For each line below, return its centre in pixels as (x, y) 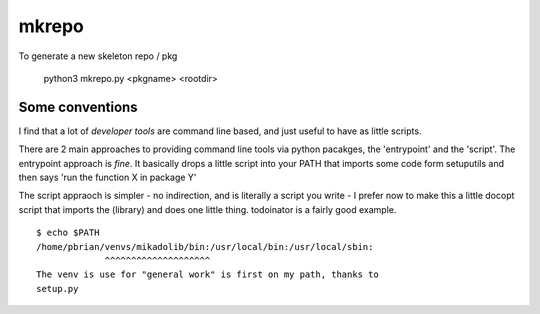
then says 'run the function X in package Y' (107, 177)
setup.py (57, 288)
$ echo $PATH (68, 233)
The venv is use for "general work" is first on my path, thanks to (207, 274)
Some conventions (78, 106)
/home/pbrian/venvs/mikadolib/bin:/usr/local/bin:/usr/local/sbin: (205, 246)
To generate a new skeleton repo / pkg (98, 56)
